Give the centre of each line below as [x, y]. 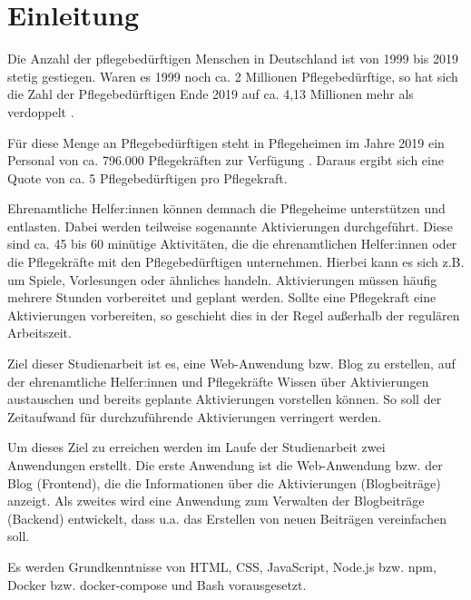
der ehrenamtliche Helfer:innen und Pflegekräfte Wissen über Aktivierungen [218, 381]
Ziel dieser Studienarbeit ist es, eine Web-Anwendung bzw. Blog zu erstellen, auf [231, 364]
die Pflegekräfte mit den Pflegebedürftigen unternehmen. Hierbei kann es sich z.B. [236, 262]
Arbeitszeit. [39, 333]
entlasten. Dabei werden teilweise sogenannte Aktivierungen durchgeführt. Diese [230, 226]
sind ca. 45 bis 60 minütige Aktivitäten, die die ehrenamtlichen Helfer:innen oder [232, 244]
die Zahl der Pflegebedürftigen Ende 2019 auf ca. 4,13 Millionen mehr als [211, 94]
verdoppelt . [41, 111]
